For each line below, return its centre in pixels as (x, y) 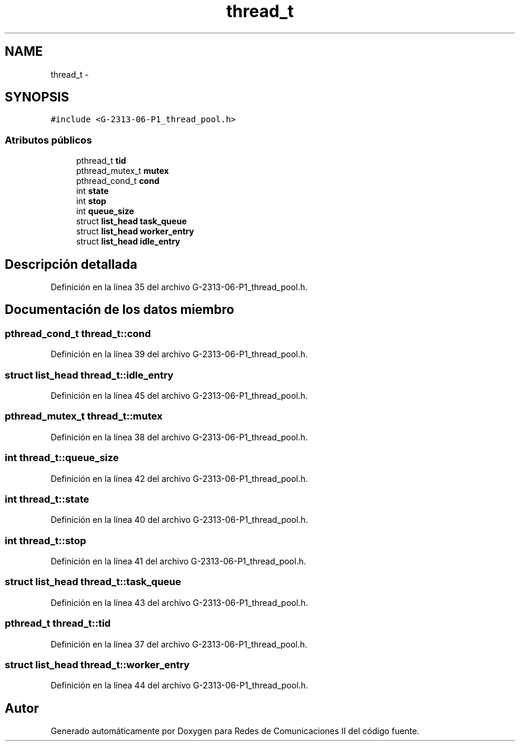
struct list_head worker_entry (135, 231)
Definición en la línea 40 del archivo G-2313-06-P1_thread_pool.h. (179, 520)
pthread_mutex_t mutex (123, 171)
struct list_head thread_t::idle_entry (89, 375)
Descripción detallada (71, 264)
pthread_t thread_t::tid (58, 623)
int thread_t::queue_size (62, 458)
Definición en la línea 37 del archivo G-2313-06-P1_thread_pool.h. (179, 644)
